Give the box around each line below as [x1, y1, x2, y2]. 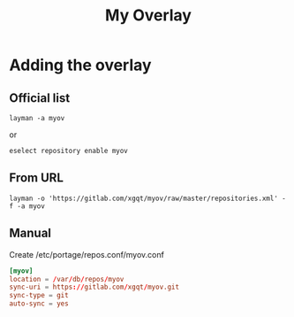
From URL [9, 170, 64, 186]
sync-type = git [9, 291, 69, 300]
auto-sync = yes [9, 299, 69, 308]
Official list [9, 90, 71, 105]
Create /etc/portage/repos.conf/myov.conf [9, 249, 165, 259]
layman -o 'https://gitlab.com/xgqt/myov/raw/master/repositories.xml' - [9, 194, 287, 203]
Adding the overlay [9, 55, 152, 75]
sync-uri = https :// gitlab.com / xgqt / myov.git [9, 282, 179, 292]
